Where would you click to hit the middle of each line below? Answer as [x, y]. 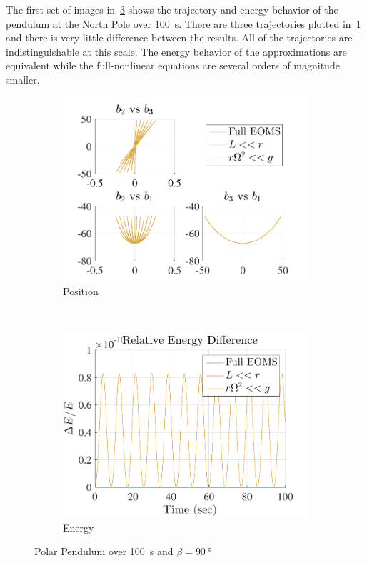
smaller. [23, 79]
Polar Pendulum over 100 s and [104, 551]
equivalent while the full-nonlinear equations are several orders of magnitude [173, 65]
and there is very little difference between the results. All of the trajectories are [179, 38]
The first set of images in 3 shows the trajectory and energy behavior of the [172, 9]
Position [81, 291]
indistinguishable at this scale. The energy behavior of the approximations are [176, 51]
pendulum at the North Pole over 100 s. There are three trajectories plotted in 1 [183, 23]
